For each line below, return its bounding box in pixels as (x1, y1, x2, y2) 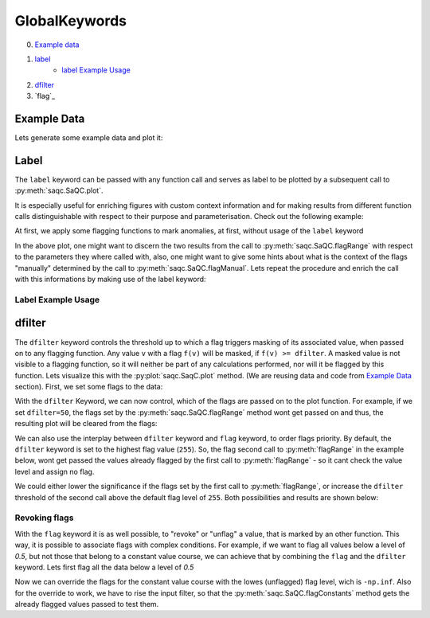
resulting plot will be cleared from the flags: (14, 419, 158, 428)
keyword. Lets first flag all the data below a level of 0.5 (14, 562, 194, 572)
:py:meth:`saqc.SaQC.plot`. (14, 186, 104, 195)
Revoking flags (14, 512, 74, 523)
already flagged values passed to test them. (14, 600, 159, 609)
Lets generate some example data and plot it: (14, 133, 163, 143)
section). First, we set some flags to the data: (14, 382, 163, 392)
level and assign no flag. (14, 467, 95, 476)
